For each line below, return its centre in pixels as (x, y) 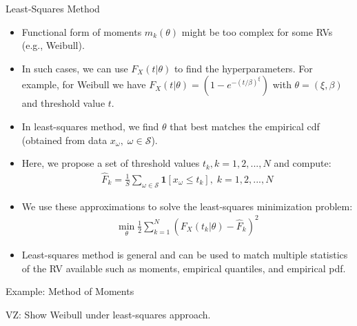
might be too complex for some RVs (257, 31)
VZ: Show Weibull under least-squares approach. (108, 314)
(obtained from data (64, 140)
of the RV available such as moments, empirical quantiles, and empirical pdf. (184, 268)
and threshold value (63, 103)
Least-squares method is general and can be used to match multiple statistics (185, 254)
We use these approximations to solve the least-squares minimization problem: (187, 206)
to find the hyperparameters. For (243, 68)
